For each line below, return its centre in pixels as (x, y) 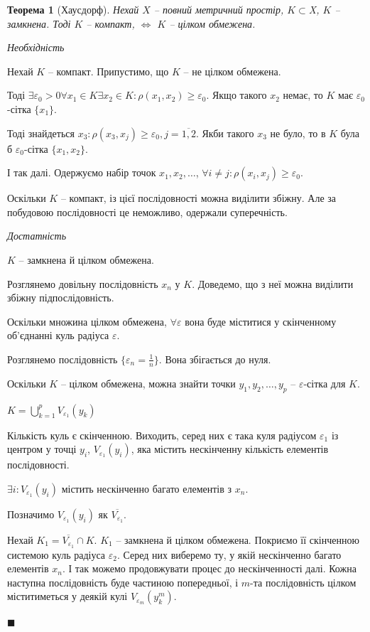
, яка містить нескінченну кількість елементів (230, 449)
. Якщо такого (236, 95)
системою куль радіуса (56, 554)
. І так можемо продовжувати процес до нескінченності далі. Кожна (209, 568)
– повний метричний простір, (219, 9)
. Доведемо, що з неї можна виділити (273, 283)
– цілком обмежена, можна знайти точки (148, 383)
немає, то (303, 95)
